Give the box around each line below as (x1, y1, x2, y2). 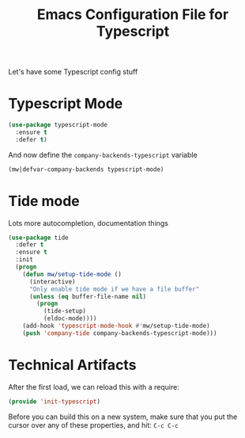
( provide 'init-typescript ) (8, 398, 101, 406)
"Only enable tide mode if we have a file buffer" (28, 285, 200, 293)
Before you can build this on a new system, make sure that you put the (8, 412, 238, 421)
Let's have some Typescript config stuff (8, 67, 138, 77)
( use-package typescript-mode (8, 121, 108, 129)
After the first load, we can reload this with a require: (8, 382, 179, 391)
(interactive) (28, 277, 77, 286)
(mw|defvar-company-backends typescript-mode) (8, 165, 164, 173)
